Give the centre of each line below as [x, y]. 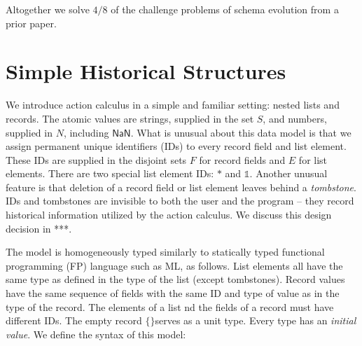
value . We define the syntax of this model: [96, 334]
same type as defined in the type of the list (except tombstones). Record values [175, 279]
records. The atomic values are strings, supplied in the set [130, 118]
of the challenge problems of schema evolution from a [225, 9]
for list [313, 159]
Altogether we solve [48, 9]
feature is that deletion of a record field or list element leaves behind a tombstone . [181, 187]
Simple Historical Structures [146, 71]
